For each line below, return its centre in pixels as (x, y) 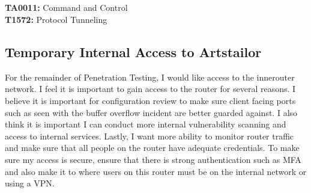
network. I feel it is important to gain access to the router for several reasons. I (150, 89)
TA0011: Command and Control (66, 8)
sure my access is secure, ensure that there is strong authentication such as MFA (153, 159)
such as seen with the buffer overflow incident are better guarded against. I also (151, 112)
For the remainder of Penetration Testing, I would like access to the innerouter (150, 77)
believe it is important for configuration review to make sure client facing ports (150, 100)
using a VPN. (30, 183)
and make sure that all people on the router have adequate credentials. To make (152, 148)
